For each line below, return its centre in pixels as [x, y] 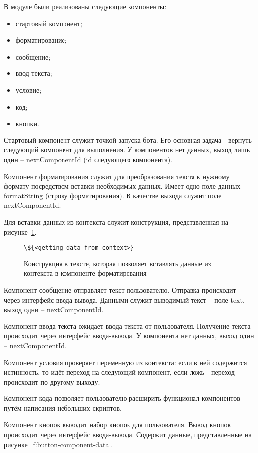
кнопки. [27, 123]
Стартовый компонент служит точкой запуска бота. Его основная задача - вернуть [128, 140]
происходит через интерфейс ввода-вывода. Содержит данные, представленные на [128, 434]
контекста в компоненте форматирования [85, 273]
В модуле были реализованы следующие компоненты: [85, 6]
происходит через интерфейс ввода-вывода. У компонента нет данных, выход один [129, 336]
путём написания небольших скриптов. [63, 408]
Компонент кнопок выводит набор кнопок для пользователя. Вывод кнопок [118, 424]
